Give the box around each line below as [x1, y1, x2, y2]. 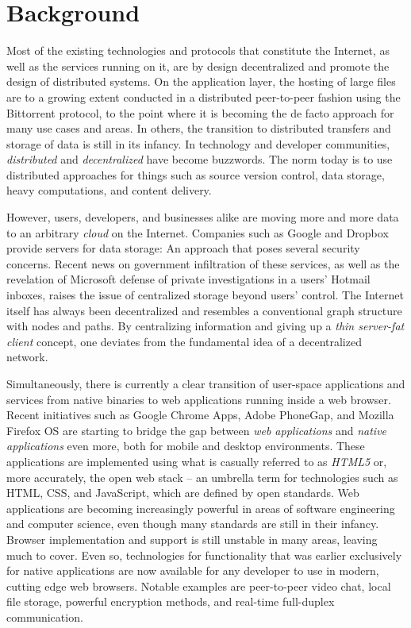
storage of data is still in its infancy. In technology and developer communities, [6, 135, 390, 152]
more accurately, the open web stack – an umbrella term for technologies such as [6, 468, 398, 485]
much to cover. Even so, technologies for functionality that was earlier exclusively [6, 546, 402, 563]
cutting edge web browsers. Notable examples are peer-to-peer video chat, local [6, 577, 391, 594]
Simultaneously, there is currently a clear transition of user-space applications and [6, 376, 405, 391]
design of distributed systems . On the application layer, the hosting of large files [6, 73, 396, 90]
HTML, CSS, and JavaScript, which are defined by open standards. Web [6, 484, 359, 501]
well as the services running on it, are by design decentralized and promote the [6, 57, 390, 74]
